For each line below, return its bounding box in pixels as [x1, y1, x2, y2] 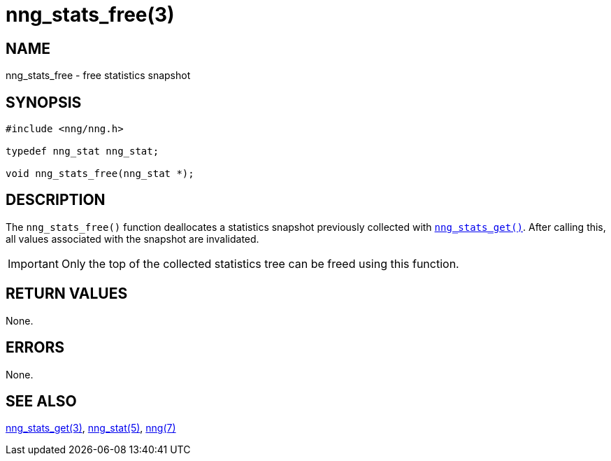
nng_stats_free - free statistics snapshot [6, 69, 191, 82]
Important [8, 256, 59, 271]
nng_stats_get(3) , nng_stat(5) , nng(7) [6, 422, 176, 434]
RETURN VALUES [6, 285, 128, 303]
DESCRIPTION [6, 191, 106, 209]
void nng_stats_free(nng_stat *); [6, 168, 194, 180]
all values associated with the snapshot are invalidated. [6, 232, 259, 245]
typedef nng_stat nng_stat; [6, 146, 159, 157]
